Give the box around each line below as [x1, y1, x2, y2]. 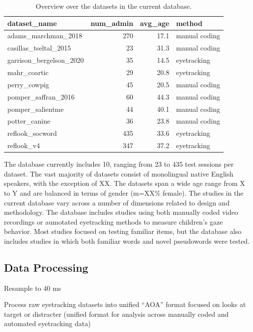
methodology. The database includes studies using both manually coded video [4, 207, 238, 217]
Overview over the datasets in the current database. [35, 1, 192, 11]
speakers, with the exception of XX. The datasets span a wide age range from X [4, 178, 245, 188]
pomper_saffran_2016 [7, 91, 75, 102]
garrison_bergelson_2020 [7, 55, 84, 65]
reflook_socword [7, 128, 57, 138]
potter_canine [7, 116, 51, 126]
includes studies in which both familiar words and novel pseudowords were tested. [4, 235, 250, 246]
